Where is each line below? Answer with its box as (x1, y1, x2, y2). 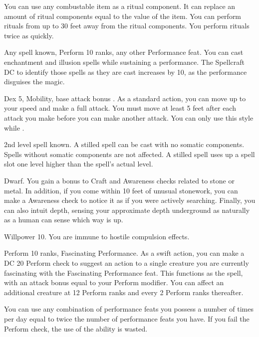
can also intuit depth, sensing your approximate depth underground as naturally (4, 204, 250, 215)
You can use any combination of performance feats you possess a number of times (4, 304, 254, 314)
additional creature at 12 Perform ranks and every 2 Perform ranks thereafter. (4, 287, 244, 297)
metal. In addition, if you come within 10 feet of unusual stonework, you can (4, 185, 238, 195)
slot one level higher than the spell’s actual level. (4, 159, 153, 169)
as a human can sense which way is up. (4, 214, 123, 225)
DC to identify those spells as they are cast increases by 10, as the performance (4, 66, 247, 77)
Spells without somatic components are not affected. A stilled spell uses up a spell (4, 149, 255, 159)
